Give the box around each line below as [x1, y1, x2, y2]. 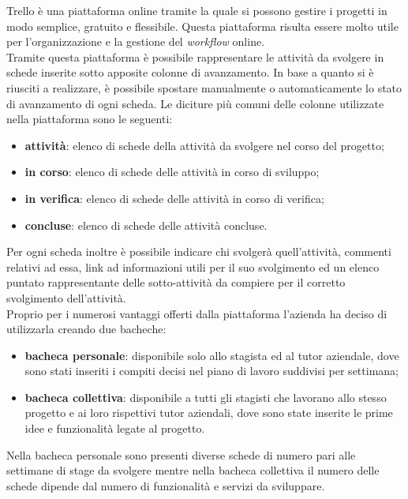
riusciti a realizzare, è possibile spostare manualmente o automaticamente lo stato [6, 79, 402, 96]
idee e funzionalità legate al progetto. [24, 420, 205, 437]
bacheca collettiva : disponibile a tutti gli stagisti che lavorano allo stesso [24, 388, 387, 405]
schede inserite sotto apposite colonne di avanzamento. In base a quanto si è [6, 64, 374, 81]
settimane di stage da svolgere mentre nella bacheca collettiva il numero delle [6, 462, 380, 478]
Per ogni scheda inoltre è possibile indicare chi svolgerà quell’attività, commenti [6, 243, 391, 260]
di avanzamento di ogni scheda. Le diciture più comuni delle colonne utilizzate [6, 95, 384, 111]
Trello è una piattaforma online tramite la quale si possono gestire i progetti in [6, 2, 387, 18]
